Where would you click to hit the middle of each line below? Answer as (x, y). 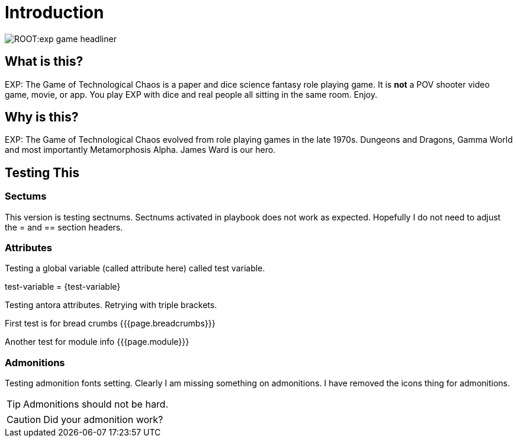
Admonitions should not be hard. (96, 404)
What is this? (44, 62)
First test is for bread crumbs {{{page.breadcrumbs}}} (110, 324)
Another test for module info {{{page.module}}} (97, 342)
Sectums (26, 196)
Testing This (42, 172)
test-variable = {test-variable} (63, 287)
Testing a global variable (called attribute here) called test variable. (135, 268)
